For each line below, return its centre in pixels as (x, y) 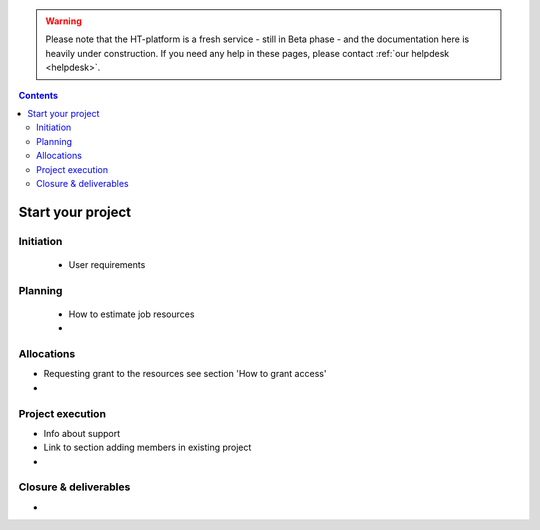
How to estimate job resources (131, 314)
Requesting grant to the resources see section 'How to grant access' (185, 374)
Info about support (82, 433)
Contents (38, 95)
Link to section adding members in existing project (147, 447)
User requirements (107, 264)
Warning (63, 21)
